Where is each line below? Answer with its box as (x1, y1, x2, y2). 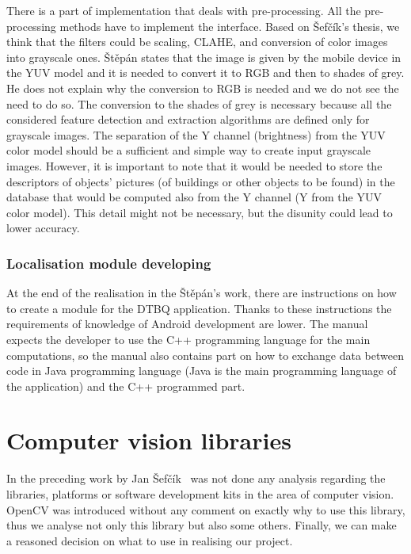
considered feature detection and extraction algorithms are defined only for (6, 111, 370, 128)
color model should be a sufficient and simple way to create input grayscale (6, 142, 371, 159)
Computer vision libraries (6, 424, 291, 457)
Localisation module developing (6, 253, 211, 273)
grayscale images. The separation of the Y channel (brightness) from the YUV (6, 126, 386, 143)
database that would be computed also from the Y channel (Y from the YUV (6, 189, 382, 205)
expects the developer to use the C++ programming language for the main (6, 330, 371, 347)
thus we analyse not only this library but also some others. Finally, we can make (6, 517, 397, 533)
